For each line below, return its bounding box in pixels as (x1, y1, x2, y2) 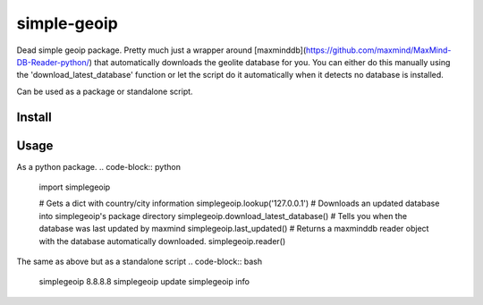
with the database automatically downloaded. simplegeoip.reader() (38, 235, 286, 246)
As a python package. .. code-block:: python (16, 161, 181, 172)
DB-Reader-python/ (16, 56, 89, 67)
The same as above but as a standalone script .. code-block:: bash (16, 256, 263, 267)
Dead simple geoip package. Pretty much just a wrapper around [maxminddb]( (16, 45, 307, 55)
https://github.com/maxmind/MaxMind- (305, 45, 452, 55)
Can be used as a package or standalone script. (16, 86, 193, 97)
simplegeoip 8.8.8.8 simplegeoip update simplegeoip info (38, 276, 250, 287)
